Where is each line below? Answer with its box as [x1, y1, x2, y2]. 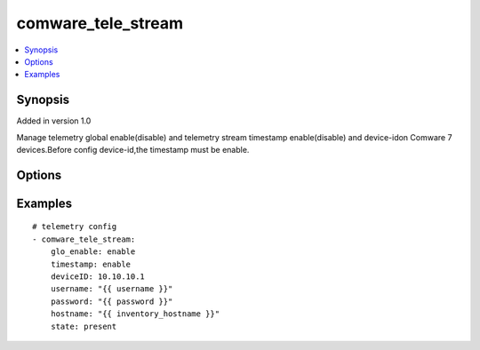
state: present [50, 321, 117, 331]
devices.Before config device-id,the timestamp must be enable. [16, 145, 250, 155]
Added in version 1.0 [16, 115, 92, 126]
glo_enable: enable [50, 247, 136, 257]
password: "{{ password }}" [50, 296, 173, 306]
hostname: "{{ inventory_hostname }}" [50, 309, 220, 319]
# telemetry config [32, 222, 117, 232]
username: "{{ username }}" [50, 284, 173, 294]
